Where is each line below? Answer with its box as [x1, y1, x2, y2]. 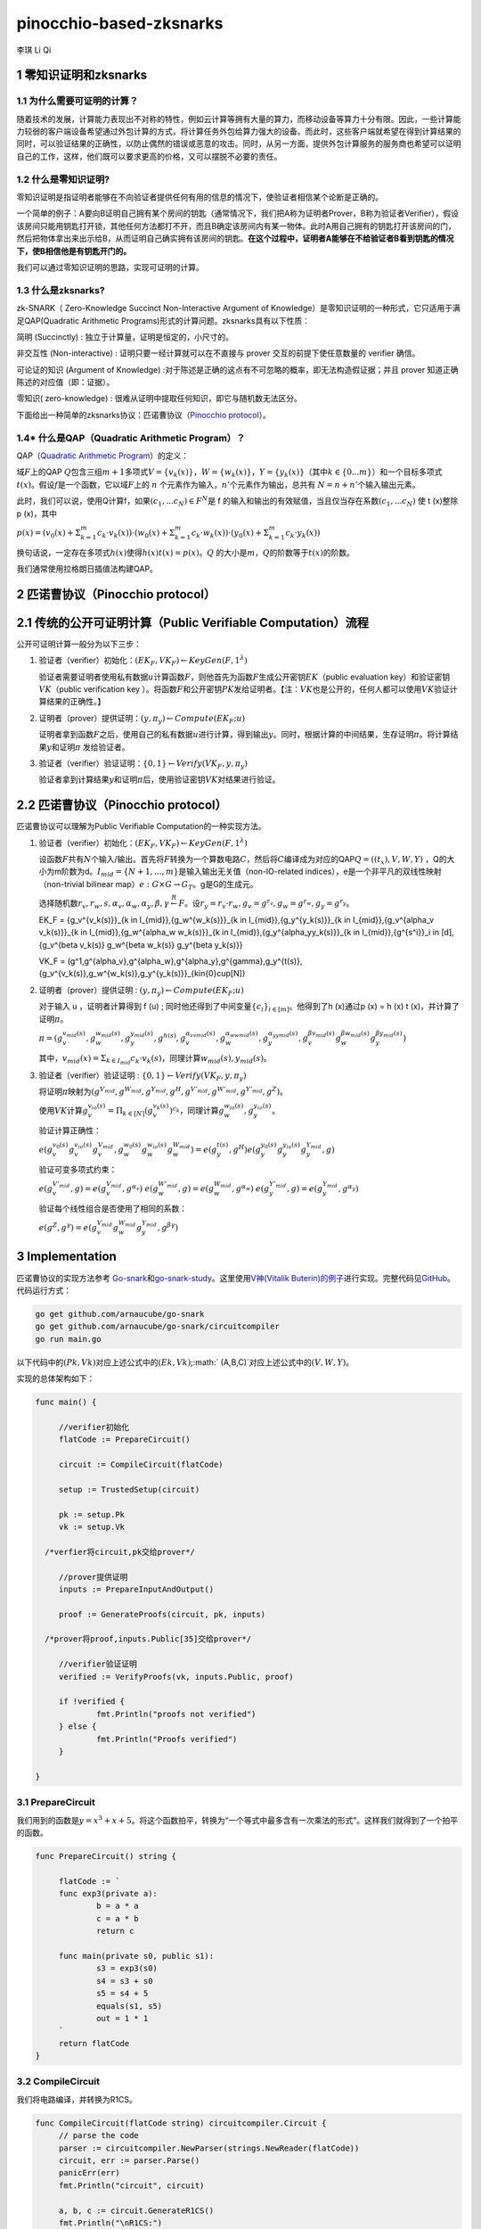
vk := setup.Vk [58, 1521, 125, 1532]
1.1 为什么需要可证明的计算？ [16, 95, 139, 107]
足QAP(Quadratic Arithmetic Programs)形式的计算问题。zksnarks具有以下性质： [16, 315, 311, 325]
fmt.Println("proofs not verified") [96, 1708, 257, 1719]
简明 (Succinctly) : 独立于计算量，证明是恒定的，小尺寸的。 [16, 331, 233, 342]
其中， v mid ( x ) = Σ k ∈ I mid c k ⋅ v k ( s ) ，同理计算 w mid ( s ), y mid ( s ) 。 [38, 1052, 272, 1066]
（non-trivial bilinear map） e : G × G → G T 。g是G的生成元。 [38, 878, 258, 892]
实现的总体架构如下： [16, 1373, 95, 1384]
